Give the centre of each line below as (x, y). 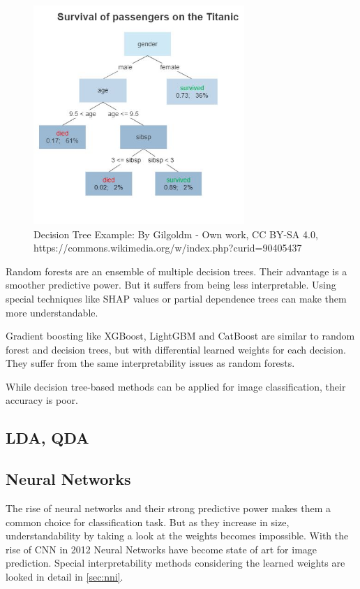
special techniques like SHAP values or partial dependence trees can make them (176, 298)
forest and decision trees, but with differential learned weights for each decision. (176, 349)
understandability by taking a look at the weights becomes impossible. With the (177, 536)
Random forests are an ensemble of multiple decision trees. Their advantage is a (177, 271)
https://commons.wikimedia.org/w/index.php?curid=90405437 (168, 248)
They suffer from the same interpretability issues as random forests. (150, 363)
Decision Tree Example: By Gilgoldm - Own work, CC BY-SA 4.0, (176, 234)
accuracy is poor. (42, 400)
